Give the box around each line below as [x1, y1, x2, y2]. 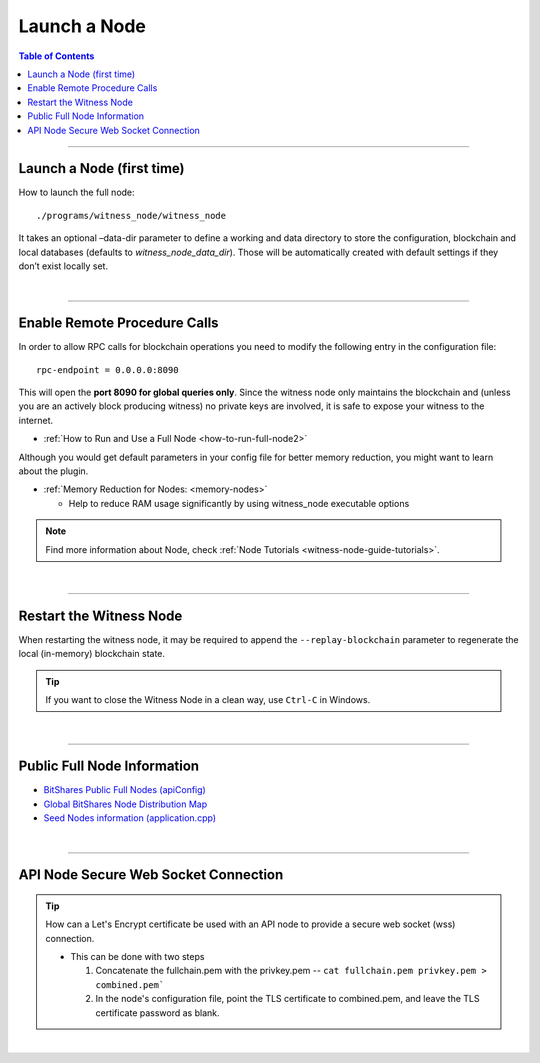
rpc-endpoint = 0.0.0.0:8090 [36, 364, 179, 375]
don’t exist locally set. [18, 260, 109, 272]
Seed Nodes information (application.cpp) [43, 812, 217, 824]
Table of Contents [18, 50, 95, 62]
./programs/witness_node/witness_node [36, 210, 227, 221]
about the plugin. [18, 465, 89, 477]
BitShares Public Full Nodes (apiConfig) [43, 784, 207, 796]
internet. [18, 414, 54, 426]
